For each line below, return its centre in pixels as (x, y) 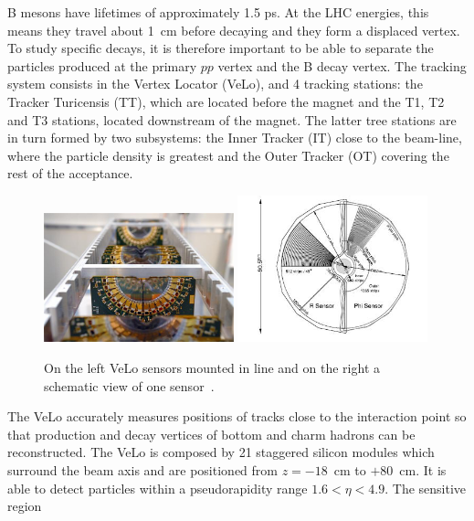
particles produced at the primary (102, 65)
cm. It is (423, 469)
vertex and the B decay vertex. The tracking (342, 65)
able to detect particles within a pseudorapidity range (158, 488)
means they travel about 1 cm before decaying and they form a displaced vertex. (234, 30)
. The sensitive (426, 488)
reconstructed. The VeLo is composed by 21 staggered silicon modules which (221, 452)
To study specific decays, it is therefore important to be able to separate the (221, 48)
